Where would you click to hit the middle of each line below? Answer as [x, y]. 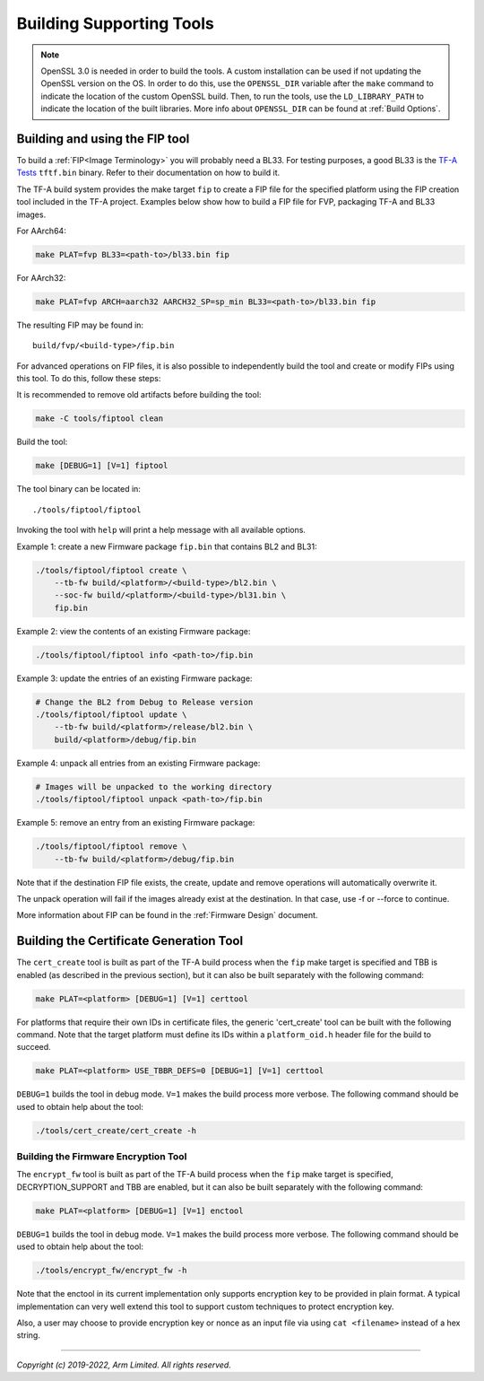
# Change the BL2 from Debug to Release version [144, 702]
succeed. [34, 1047]
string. [28, 1335]
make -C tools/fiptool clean [99, 419]
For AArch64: [41, 231]
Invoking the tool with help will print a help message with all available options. [161, 530]
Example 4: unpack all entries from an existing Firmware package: [138, 763]
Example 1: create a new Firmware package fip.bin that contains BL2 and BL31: [167, 546]
